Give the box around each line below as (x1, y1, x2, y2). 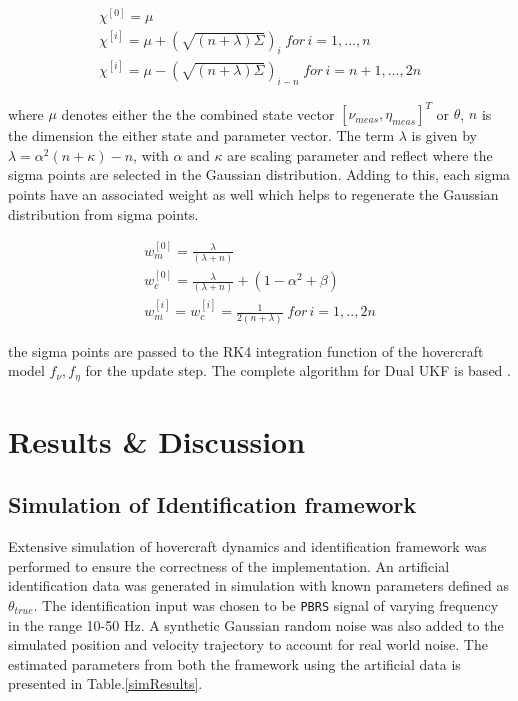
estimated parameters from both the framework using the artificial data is (8, 653, 461, 674)
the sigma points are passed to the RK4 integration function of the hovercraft (8, 340, 484, 361)
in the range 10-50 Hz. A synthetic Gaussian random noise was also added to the (8, 614, 504, 635)
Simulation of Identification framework (8, 489, 417, 520)
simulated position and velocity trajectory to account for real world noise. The (8, 634, 488, 655)
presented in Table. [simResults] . (8, 673, 203, 694)
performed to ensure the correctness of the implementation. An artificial (8, 555, 450, 576)
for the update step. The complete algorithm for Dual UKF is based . (85, 360, 511, 381)
